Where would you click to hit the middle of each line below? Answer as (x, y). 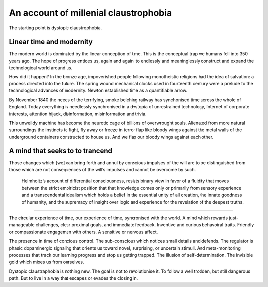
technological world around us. (41, 68)
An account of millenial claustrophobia (91, 13)
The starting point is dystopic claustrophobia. (56, 28)
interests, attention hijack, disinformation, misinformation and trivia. (78, 114)
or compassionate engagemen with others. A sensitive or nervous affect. (84, 232)
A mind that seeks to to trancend (61, 151)
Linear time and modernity (51, 42)
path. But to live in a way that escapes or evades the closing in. (74, 278)
